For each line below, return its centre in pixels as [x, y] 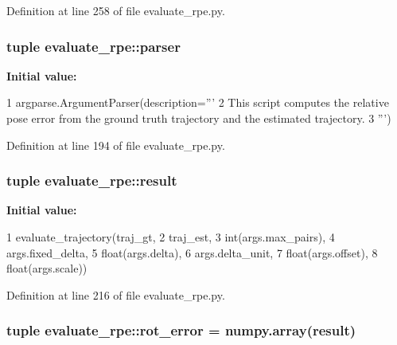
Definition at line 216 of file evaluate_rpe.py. [116, 294]
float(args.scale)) [47, 268]
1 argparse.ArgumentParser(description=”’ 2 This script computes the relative [198, 102]
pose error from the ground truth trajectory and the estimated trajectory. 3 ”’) [199, 118]
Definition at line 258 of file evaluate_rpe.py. [116, 10]
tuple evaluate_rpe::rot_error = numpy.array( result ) [181, 330]
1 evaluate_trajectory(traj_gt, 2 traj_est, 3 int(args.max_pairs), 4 [171, 237]
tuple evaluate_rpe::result [92, 180]
